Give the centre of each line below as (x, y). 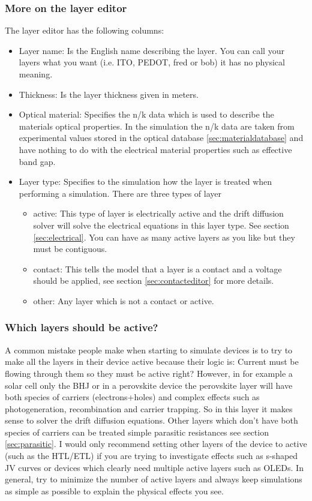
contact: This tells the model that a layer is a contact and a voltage (157, 268)
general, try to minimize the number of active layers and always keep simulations (154, 479)
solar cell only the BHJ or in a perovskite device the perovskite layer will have (149, 385)
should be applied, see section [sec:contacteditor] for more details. (154, 280)
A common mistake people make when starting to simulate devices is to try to (149, 349)
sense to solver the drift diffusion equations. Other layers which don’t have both (151, 420)
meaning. (36, 74)
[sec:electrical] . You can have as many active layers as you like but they (164, 237)
